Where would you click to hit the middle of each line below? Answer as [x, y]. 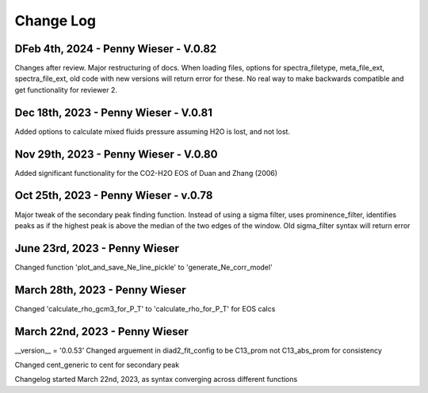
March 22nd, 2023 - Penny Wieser [102, 332]
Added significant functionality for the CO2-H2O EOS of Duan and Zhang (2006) [146, 173]
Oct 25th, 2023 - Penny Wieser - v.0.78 [114, 195]
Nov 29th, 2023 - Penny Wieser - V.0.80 [116, 154]
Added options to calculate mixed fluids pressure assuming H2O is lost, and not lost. [153, 132]
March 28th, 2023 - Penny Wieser [100, 290]
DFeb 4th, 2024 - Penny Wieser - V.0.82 [116, 49]
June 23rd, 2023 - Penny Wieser [97, 248]
